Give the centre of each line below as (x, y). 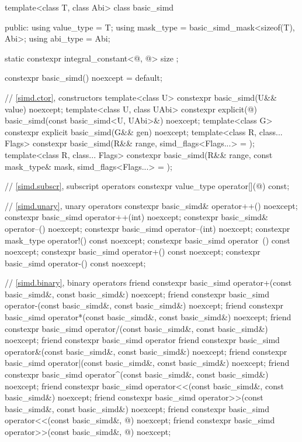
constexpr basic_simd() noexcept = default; (84, 78)
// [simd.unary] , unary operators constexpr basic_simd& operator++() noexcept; (151, 205)
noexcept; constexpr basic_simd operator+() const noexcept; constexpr (133, 251)
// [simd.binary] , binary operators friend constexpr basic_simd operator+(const (148, 282)
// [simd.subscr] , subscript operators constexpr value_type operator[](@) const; (147, 186)
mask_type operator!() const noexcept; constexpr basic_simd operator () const (147, 240)
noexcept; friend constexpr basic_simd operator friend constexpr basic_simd (142, 340)
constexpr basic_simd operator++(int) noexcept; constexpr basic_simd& (136, 217)
